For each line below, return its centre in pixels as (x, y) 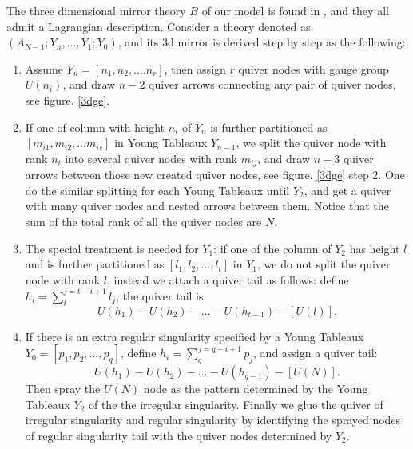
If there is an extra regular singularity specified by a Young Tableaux (195, 336)
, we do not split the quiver (324, 264)
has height (375, 248)
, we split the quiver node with (311, 143)
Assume (44, 68)
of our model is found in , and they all (295, 10)
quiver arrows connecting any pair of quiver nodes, (272, 84)
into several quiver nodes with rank (151, 158)
